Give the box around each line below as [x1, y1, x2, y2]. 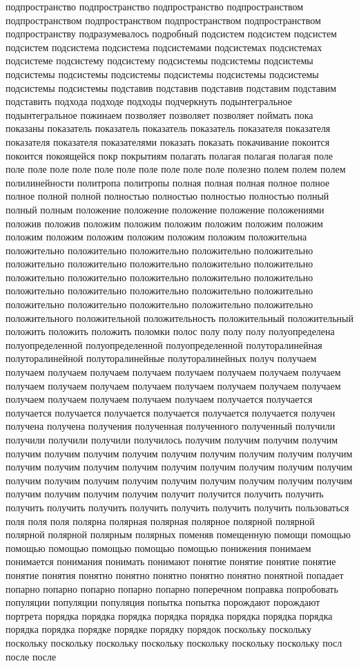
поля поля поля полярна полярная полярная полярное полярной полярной [6, 513, 315, 528]
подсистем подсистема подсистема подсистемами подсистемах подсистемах [6, 39, 322, 54]
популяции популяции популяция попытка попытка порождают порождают [6, 595, 320, 609]
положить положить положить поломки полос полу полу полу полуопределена [6, 324, 335, 339]
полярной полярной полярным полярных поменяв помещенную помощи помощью [6, 527, 351, 542]
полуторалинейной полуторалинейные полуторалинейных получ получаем [6, 351, 317, 365]
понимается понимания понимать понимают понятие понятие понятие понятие [6, 554, 336, 569]
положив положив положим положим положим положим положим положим [6, 216, 323, 230]
